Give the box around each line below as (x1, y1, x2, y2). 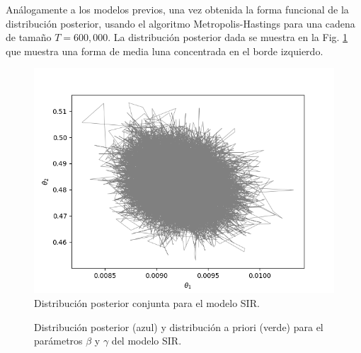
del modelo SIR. (111, 333, 182, 348)
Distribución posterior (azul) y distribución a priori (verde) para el (34, 319, 323, 334)
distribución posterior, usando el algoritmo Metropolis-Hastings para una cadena (6, 16, 355, 30)
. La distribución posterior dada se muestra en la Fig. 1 (108, 30, 348, 45)
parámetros (34, 333, 83, 348)
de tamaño (6, 30, 52, 45)
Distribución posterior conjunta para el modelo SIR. (34, 295, 260, 310)
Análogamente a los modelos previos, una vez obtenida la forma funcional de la (6, 2, 349, 16)
